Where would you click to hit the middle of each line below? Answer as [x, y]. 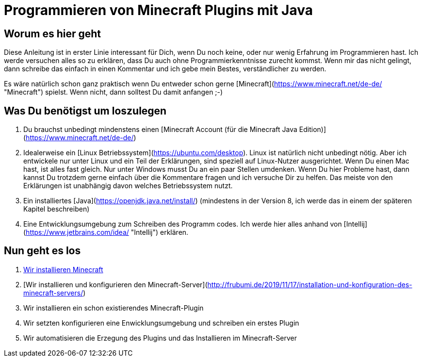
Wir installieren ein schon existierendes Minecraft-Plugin [114, 308]
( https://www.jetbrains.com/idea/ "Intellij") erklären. [106, 232]
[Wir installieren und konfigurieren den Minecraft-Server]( [115, 284]
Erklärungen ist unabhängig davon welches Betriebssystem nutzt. [128, 186]
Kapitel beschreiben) [57, 209]
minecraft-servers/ [53, 293]
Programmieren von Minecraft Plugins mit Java [158, 10]
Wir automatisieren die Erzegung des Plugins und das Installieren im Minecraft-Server [160, 338]
